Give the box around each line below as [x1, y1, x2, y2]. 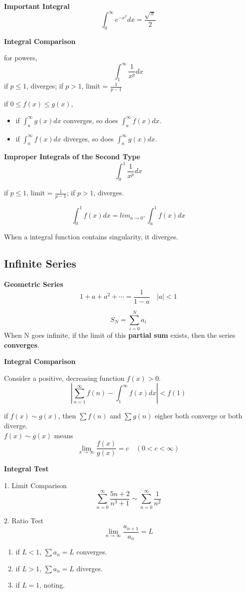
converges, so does [63, 115, 119, 125]
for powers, [4, 52, 38, 63]
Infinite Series [4, 256, 77, 271]
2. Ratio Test [4, 515, 43, 525]
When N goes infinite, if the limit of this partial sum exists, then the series [4, 329, 236, 340]
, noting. [39, 580, 65, 590]
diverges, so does [63, 133, 114, 143]
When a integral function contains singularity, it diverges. [4, 231, 178, 242]
